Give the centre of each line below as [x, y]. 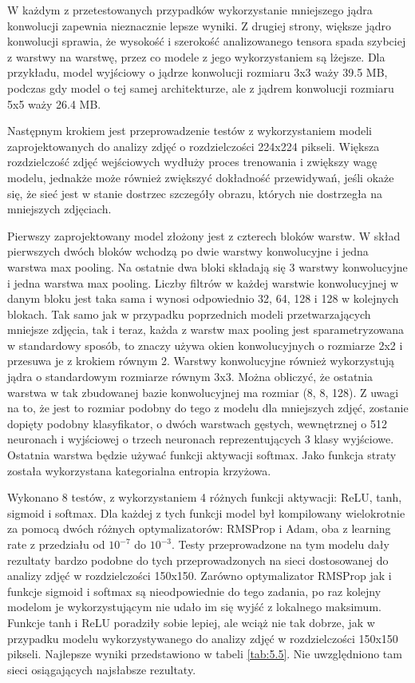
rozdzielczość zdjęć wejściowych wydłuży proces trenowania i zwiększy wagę [192, 162]
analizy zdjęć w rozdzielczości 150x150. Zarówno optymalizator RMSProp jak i [200, 576]
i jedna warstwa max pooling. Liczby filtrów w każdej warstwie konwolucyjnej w [203, 282]
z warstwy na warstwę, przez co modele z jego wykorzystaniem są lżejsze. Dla [196, 56]
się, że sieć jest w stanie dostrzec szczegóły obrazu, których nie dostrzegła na [195, 193]
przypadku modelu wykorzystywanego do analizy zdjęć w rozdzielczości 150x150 [203, 638]
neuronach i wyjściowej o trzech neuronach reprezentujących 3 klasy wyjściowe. [201, 439]
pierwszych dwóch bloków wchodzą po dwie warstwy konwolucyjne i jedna [188, 251]
